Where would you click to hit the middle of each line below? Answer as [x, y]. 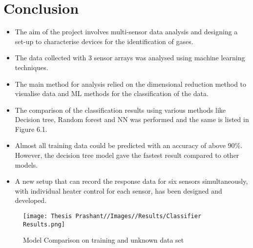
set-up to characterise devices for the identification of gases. [104, 41]
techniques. [32, 67]
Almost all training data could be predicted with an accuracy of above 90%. [129, 145]
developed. [31, 200]
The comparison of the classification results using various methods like [120, 110]
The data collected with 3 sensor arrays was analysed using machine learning [130, 58]
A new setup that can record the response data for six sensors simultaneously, [131, 181]
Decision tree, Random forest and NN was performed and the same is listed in [132, 119]
